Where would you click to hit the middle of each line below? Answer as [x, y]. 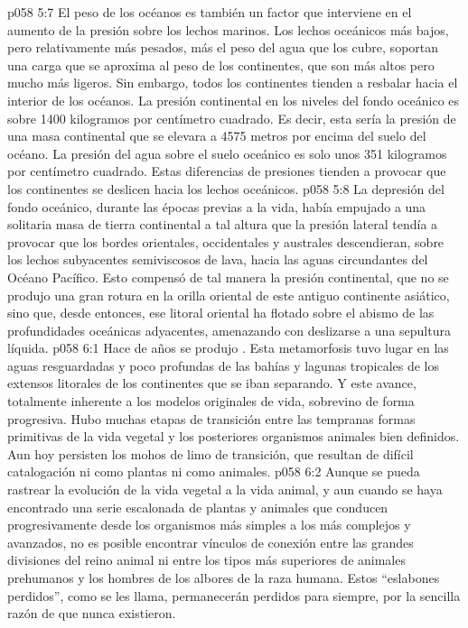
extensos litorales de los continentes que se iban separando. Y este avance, [212, 383]
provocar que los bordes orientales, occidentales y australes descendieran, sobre [226, 241]
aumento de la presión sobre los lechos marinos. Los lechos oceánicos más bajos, [228, 29]
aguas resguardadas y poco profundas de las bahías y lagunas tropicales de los [224, 365]
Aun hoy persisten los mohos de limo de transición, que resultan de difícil [211, 453]
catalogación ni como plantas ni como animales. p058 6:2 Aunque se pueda [214, 471]
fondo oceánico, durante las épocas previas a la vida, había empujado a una [217, 206]
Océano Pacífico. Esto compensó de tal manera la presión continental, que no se [228, 277]
